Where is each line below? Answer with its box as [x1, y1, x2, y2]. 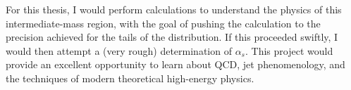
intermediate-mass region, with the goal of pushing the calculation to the [6, 15, 321, 30]
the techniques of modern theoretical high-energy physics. [6, 70, 254, 85]
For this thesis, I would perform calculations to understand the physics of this [6, 2, 342, 16]
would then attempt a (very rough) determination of [6, 43, 232, 58]
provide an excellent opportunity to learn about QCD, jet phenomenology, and [6, 57, 345, 72]
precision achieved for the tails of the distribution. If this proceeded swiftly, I [6, 30, 338, 44]
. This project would [245, 43, 333, 58]
